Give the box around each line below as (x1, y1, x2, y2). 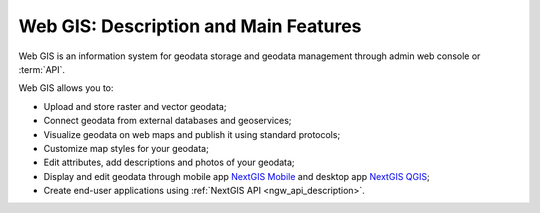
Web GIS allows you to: (18, 82, 114, 94)
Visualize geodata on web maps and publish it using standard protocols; (43, 128, 341, 140)
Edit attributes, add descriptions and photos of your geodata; (43, 156, 295, 169)
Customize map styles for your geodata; (43, 142, 209, 154)
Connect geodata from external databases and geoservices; (43, 115, 292, 127)
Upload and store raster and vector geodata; (43, 100, 227, 112)
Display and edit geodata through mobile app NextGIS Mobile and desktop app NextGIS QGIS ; (43, 170, 430, 182)
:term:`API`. (18, 63, 65, 75)
